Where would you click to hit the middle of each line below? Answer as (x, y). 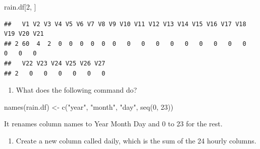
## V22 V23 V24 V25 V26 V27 (55, 63)
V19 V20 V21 (24, 34)
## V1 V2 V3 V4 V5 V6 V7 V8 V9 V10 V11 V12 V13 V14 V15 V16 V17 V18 (125, 24)
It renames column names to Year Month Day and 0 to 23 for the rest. (113, 124)
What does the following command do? (76, 90)
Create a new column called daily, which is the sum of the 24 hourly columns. (136, 140)
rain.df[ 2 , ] (20, 7)
